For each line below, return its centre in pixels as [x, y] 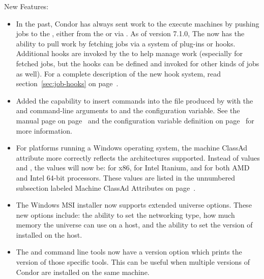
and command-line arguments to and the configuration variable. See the [128, 110]
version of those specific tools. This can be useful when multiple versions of [133, 262]
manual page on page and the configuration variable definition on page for [135, 120]
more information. [44, 130]
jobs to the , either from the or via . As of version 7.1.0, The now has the [130, 33]
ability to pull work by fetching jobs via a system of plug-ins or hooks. [126, 43]
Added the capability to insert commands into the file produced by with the [135, 100]
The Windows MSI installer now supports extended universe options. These [134, 205]
